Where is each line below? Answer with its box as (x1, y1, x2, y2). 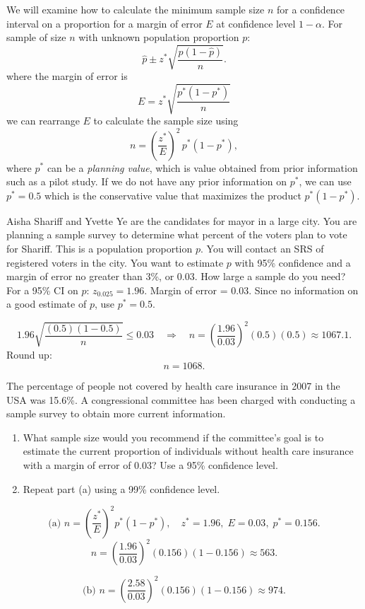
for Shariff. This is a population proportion (6, 240, 193, 255)
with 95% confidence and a (234, 255, 351, 269)
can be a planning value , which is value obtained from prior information (47, 160, 358, 175)
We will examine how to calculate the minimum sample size (6, 2, 265, 16)
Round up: (6, 347, 52, 362)
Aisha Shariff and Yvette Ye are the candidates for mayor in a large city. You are (6, 213, 357, 228)
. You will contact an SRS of (200, 240, 324, 255)
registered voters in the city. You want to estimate (6, 255, 224, 269)
